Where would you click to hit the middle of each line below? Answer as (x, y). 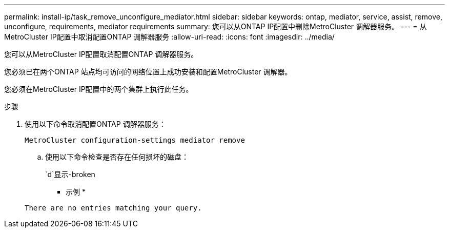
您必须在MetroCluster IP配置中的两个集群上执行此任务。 (99, 89)
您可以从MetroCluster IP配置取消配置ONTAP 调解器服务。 (101, 54)
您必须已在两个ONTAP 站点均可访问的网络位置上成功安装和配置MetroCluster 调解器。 (148, 72)
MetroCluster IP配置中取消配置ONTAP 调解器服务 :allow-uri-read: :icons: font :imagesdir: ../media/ (169, 37)
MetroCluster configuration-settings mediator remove (135, 140)
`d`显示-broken (70, 174)
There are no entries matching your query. (113, 208)
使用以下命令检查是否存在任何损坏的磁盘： (117, 157)
